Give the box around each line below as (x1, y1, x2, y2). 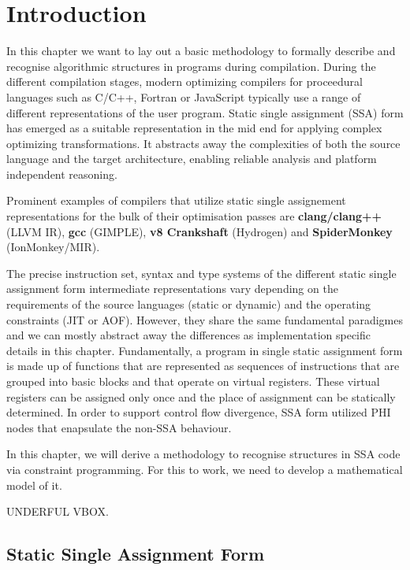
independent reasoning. (6, 165, 117, 182)
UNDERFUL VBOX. (6, 503, 109, 520)
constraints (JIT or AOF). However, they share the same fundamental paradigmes (6, 311, 403, 328)
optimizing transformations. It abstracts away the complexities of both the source (6, 135, 401, 151)
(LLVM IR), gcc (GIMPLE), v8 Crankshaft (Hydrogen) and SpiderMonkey (6, 223, 393, 239)
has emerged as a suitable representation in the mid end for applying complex (6, 120, 382, 136)
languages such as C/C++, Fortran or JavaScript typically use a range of (6, 88, 361, 105)
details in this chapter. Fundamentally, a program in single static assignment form (6, 342, 403, 358)
